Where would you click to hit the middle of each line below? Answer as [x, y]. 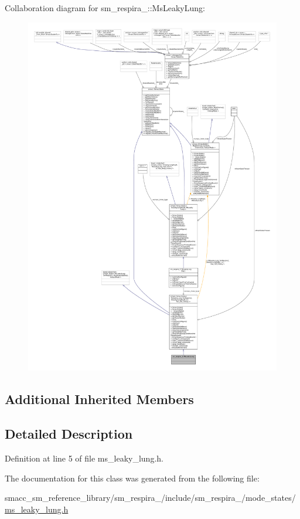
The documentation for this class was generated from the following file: [132, 478]
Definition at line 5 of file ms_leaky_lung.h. [84, 458]
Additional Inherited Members [99, 399]
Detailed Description [69, 434]
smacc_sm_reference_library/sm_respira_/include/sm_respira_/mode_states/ [150, 498]
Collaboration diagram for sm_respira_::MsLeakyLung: [105, 8]
